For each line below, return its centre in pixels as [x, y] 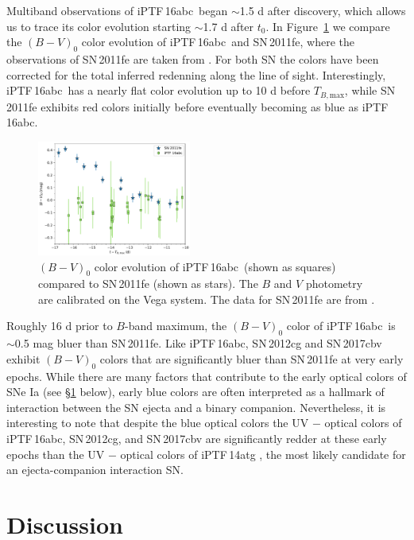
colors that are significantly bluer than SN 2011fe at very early [251, 358]
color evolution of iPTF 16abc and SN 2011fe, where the [218, 42]
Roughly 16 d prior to [60, 326]
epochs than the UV [56, 454]
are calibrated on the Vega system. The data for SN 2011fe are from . [207, 299]
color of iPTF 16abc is [341, 326]
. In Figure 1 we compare [328, 26]
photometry [334, 284]
